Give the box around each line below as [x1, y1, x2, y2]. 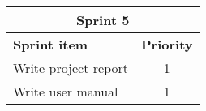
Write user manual [13, 82, 118, 100]
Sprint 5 [76, 11, 130, 29]
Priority [140, 35, 193, 53]
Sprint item [13, 35, 88, 53]
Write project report [13, 58, 128, 77]
